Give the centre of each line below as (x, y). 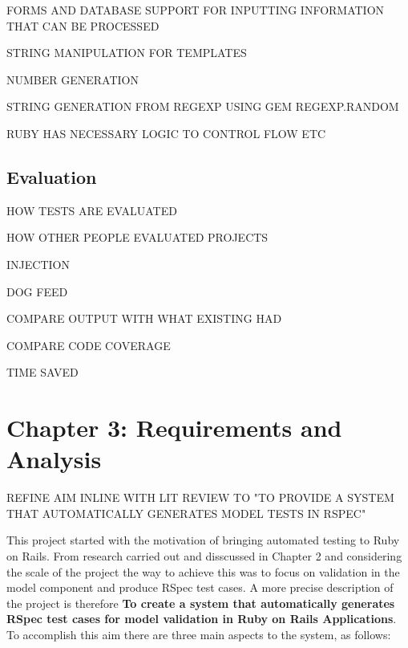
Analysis (54, 459)
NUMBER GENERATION (73, 79)
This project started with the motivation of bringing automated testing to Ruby (203, 540)
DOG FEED (37, 291)
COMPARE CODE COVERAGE (89, 345)
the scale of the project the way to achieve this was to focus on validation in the (203, 571)
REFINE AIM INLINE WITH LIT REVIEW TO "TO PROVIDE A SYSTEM (200, 497)
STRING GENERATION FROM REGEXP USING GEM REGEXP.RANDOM (203, 106)
